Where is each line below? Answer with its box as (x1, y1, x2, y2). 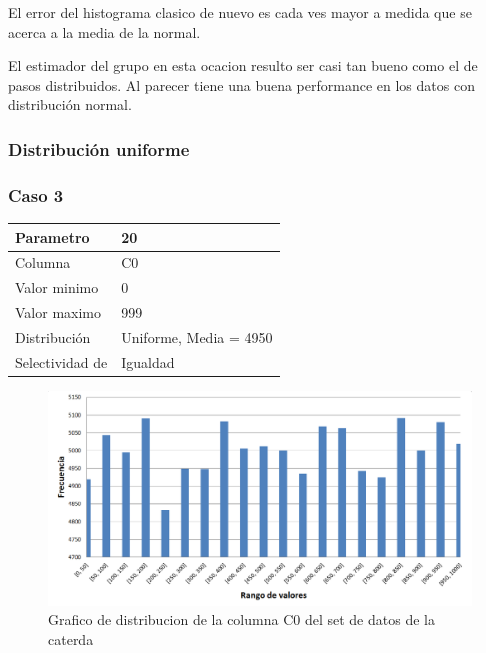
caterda (48, 628, 94, 649)
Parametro (15, 226, 90, 247)
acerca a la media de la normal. (8, 21, 201, 42)
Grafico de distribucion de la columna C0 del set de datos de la (48, 609, 435, 630)
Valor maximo (15, 302, 101, 323)
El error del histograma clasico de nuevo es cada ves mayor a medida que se (8, 2, 472, 22)
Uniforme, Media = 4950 (121, 326, 273, 347)
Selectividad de (15, 351, 108, 372)
